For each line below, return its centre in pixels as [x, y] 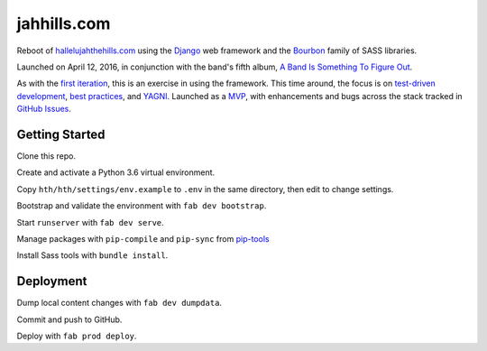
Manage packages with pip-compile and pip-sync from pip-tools [143, 238]
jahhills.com [64, 23]
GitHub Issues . [44, 109]
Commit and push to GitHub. [69, 319]
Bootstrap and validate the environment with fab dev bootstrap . [142, 206]
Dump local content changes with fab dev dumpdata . [119, 303]
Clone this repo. [46, 156]
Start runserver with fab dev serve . [90, 222]
